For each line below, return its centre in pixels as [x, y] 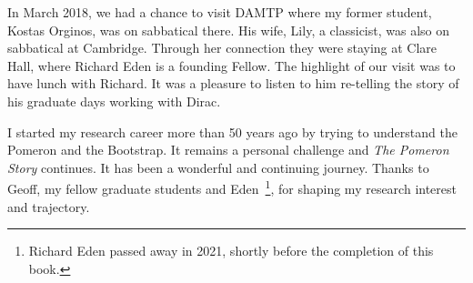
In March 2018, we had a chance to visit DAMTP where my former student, [220, 12]
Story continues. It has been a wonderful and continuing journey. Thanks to [218, 167]
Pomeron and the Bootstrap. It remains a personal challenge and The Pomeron [228, 150]
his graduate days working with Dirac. [114, 101]
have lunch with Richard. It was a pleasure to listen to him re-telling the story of [233, 83]
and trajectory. [49, 206]
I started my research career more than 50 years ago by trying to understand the [232, 131]
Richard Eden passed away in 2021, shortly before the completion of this [231, 251]
